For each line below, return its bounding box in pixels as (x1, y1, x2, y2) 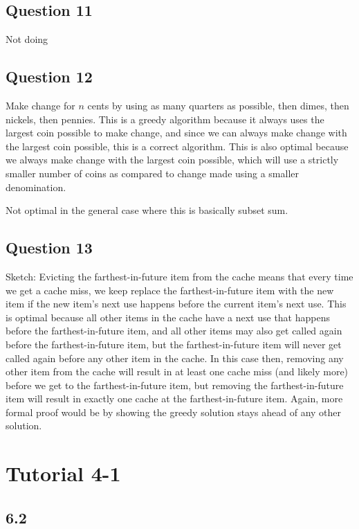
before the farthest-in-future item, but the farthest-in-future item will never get (6, 337, 342, 351)
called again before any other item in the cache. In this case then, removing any (6, 350, 344, 365)
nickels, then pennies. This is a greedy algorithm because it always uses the (6, 111, 324, 126)
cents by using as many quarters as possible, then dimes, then (87, 98, 349, 112)
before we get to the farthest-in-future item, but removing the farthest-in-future (6, 377, 344, 392)
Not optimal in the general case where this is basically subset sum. (6, 203, 288, 217)
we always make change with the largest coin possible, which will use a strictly (6, 152, 339, 167)
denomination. (6, 179, 66, 194)
